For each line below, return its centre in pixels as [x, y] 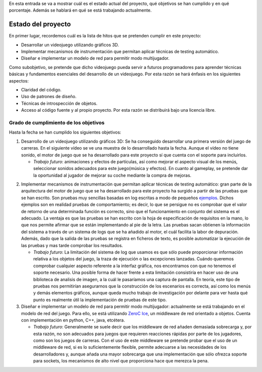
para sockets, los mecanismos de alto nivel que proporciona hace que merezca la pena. [121, 361]
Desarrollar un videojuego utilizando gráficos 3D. [70, 45]
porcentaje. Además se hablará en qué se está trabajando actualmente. [80, 10]
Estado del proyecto [40, 24]
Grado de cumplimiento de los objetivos [57, 122]
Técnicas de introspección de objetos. [59, 103]
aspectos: [19, 81]
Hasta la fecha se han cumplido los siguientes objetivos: [65, 132]
